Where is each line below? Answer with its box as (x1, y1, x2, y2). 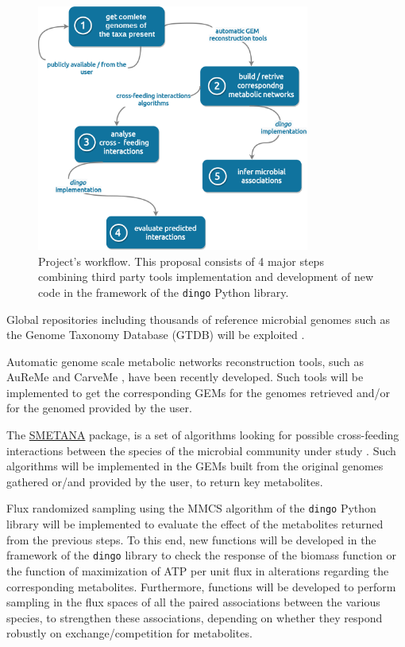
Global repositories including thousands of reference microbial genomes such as (6, 310, 391, 327)
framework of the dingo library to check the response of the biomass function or (6, 547, 396, 563)
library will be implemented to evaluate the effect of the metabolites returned (6, 516, 384, 532)
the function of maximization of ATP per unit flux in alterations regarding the (6, 562, 389, 579)
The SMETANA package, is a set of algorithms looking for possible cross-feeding (6, 427, 399, 443)
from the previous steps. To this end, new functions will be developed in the (6, 531, 376, 548)
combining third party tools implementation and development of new (38, 268, 374, 285)
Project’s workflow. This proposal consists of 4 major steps (38, 252, 324, 269)
